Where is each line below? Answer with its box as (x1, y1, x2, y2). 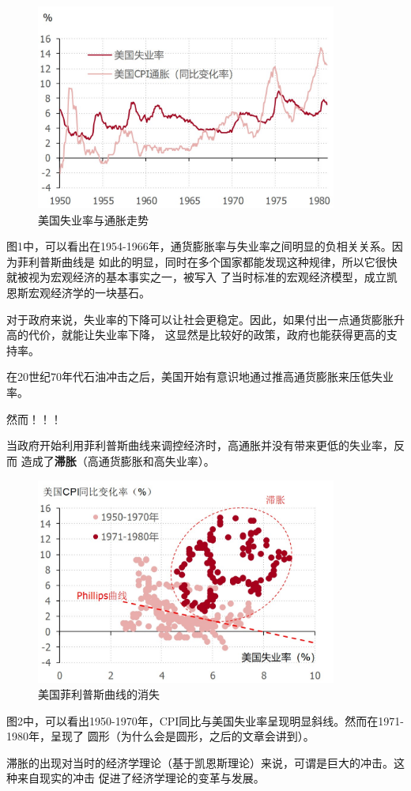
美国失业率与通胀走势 (38, 211, 149, 228)
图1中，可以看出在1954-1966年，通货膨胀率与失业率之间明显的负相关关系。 (6, 238, 392, 254)
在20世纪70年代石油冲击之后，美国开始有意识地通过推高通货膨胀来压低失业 (6, 368, 394, 385)
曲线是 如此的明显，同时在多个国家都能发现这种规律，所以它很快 (61, 253, 398, 269)
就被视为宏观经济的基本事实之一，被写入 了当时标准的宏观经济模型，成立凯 (6, 269, 398, 285)
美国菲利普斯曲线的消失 (38, 685, 160, 702)
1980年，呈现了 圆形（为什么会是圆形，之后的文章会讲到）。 (6, 728, 315, 744)
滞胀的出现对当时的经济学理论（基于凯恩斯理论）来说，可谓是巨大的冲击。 (6, 754, 394, 770)
